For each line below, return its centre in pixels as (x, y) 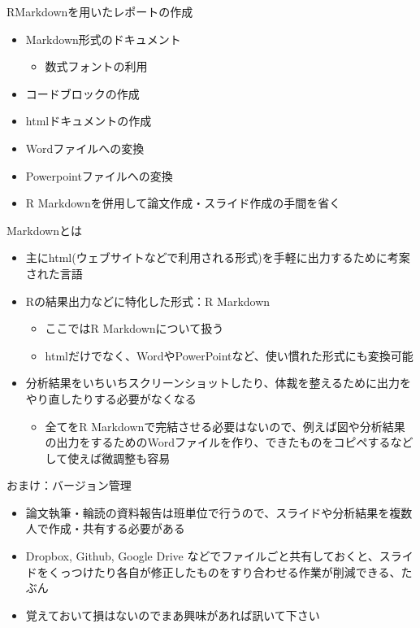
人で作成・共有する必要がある (105, 528)
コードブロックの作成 (82, 93)
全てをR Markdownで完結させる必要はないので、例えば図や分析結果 (225, 426)
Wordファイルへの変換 (85, 148)
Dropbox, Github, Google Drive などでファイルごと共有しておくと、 (202, 556)
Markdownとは (45, 230)
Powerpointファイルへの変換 (99, 175)
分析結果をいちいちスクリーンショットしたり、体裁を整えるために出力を (219, 383)
